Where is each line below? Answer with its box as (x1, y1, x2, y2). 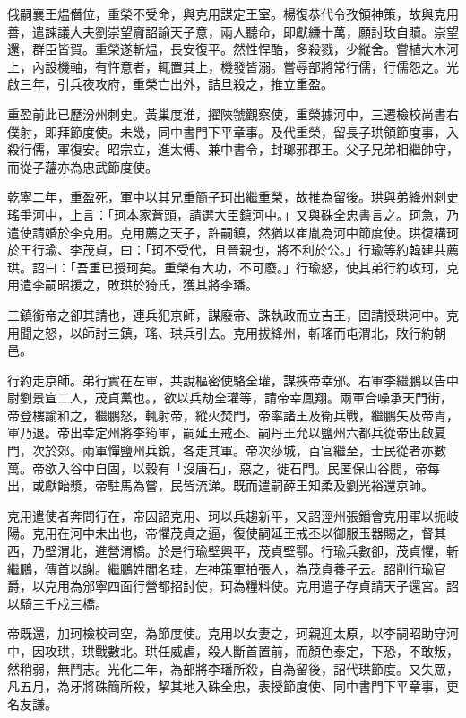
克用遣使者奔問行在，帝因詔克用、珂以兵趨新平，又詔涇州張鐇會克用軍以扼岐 (7, 506, 459, 524)
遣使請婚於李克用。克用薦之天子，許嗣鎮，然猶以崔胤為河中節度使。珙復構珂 (7, 222, 459, 241)
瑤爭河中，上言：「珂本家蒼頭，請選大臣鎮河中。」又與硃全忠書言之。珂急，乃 (7, 204, 459, 223)
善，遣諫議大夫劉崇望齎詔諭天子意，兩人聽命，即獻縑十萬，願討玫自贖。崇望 (7, 22, 459, 40)
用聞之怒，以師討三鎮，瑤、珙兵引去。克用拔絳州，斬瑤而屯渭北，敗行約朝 (7, 323, 446, 342)
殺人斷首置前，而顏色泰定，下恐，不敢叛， (207, 642, 459, 660)
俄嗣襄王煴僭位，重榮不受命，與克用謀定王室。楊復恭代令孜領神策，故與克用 (7, 4, 459, 22)
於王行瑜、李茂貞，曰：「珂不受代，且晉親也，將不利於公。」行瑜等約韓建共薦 (7, 240, 459, 259)
